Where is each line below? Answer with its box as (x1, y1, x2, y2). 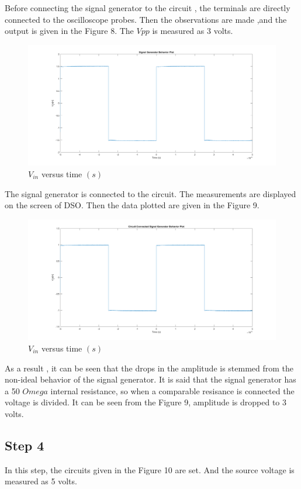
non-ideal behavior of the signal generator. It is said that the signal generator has (5, 373, 296, 385)
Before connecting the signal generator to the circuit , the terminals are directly (5, 2, 290, 13)
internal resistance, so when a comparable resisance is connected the (50, 384, 295, 397)
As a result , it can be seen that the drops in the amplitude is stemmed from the (5, 361, 294, 374)
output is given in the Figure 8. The (5, 25, 134, 37)
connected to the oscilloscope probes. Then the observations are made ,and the (5, 13, 287, 25)
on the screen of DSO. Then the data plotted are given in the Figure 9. (5, 199, 260, 211)
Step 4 (5, 436, 44, 454)
